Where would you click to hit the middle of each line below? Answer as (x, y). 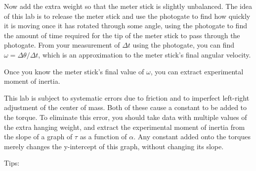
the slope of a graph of (38, 137)
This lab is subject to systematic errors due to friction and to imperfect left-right (127, 97)
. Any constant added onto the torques (192, 137)
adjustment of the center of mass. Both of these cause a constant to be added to (126, 107)
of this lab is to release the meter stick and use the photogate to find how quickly (127, 16)
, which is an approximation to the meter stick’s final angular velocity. (145, 54)
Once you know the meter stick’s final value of (74, 71)
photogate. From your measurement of (62, 45)
